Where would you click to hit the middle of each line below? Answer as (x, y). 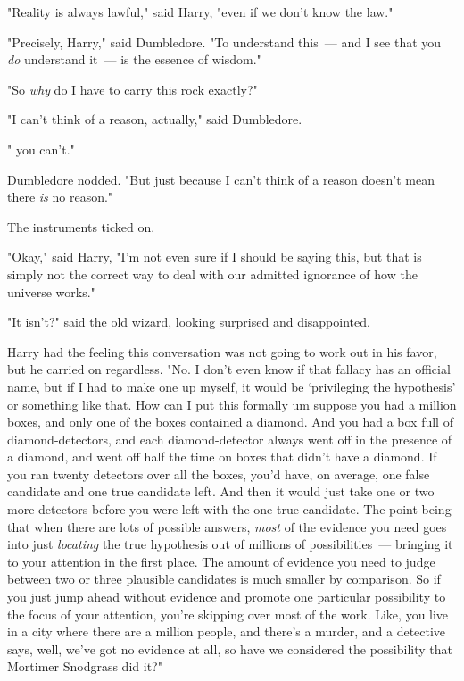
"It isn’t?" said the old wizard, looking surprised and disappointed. (189, 322)
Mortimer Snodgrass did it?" (85, 666)
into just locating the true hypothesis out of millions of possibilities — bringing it (230, 544)
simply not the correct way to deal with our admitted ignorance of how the (212, 274)
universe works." (51, 291)
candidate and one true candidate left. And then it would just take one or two (221, 491)
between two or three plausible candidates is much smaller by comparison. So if (224, 579)
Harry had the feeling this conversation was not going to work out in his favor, (222, 351)
